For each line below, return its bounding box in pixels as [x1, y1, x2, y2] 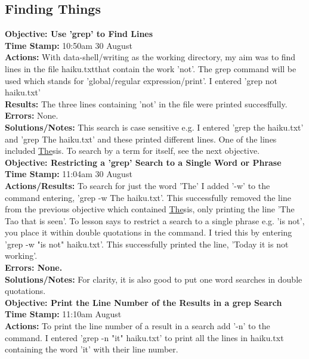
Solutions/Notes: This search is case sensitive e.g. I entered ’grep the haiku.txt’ [5, 120, 304, 133]
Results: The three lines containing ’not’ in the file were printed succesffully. [5, 97, 288, 110]
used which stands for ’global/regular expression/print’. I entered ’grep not [5, 74, 277, 86]
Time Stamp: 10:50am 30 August [5, 39, 132, 51]
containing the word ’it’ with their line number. [5, 343, 178, 355]
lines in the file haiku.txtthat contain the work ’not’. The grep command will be [5, 62, 296, 75]
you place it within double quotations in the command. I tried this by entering [5, 226, 292, 239]
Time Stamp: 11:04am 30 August [5, 168, 132, 180]
